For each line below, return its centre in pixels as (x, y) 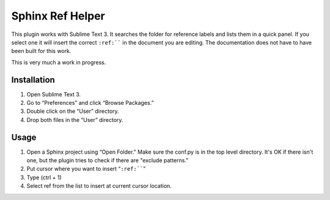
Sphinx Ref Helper (58, 16)
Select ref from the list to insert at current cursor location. (99, 186)
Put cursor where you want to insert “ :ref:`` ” (86, 169)
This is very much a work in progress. (59, 62)
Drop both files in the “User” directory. (75, 120)
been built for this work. (41, 51)
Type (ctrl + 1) (44, 177)
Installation (33, 80)
